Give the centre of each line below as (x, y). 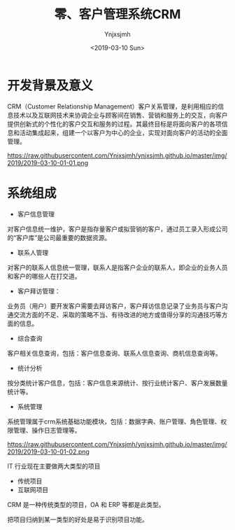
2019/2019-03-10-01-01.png (48, 162)
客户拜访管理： (39, 291)
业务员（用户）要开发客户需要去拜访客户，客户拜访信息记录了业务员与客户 (114, 306)
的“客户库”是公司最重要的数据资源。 (59, 237)
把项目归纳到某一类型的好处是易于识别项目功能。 (78, 519)
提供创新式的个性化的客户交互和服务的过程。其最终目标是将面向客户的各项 (114, 124)
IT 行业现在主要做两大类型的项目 (54, 466)
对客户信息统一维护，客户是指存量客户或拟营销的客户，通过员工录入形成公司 (117, 229)
